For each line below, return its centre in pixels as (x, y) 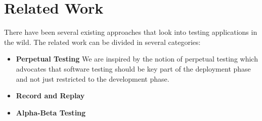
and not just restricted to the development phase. (93, 78)
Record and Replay (50, 96)
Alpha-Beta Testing (51, 112)
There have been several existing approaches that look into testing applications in (131, 32)
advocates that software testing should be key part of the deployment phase (133, 68)
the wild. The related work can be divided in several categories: (102, 42)
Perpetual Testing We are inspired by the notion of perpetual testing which (137, 59)
